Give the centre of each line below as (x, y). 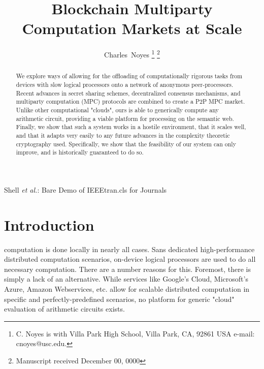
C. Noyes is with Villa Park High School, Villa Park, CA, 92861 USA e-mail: (135, 333)
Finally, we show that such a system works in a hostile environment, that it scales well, (131, 127)
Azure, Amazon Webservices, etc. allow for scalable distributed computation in (127, 289)
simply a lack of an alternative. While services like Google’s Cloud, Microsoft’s (126, 279)
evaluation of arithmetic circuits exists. (64, 309)
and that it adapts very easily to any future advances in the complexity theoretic (123, 135)
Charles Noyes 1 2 (132, 54)
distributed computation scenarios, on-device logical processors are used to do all (130, 259)
